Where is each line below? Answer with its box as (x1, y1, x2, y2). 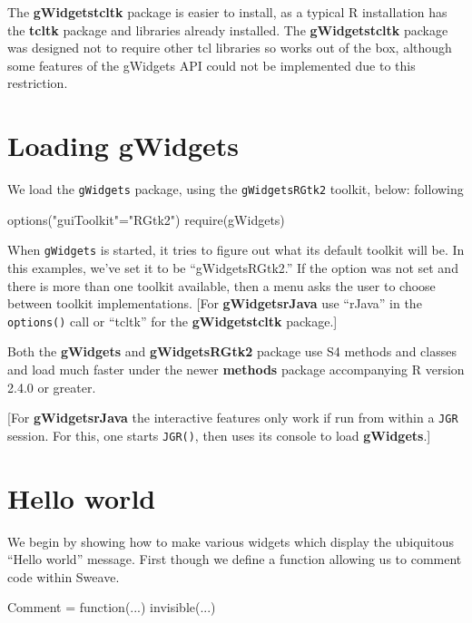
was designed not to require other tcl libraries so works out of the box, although (7, 38, 452, 57)
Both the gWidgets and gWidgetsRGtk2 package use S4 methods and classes (7, 342, 457, 361)
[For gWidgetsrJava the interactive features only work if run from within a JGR (7, 408, 458, 427)
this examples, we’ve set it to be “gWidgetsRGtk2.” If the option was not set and (7, 258, 458, 277)
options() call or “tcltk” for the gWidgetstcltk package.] (7, 311, 338, 330)
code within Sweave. (7, 567, 120, 586)
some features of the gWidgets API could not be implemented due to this (7, 55, 416, 74)
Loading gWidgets (7, 127, 239, 164)
